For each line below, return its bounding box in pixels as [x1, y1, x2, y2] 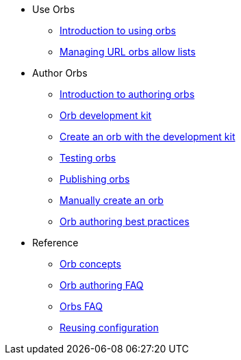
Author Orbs [32, 67, 88, 79]
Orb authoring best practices [60, 216, 190, 227]
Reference [32, 237, 79, 248]
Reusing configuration [60, 322, 159, 333]
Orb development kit [60, 110, 152, 121]
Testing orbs [60, 152, 116, 164]
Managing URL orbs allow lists [60, 46, 196, 57]
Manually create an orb [60, 194, 164, 206]
